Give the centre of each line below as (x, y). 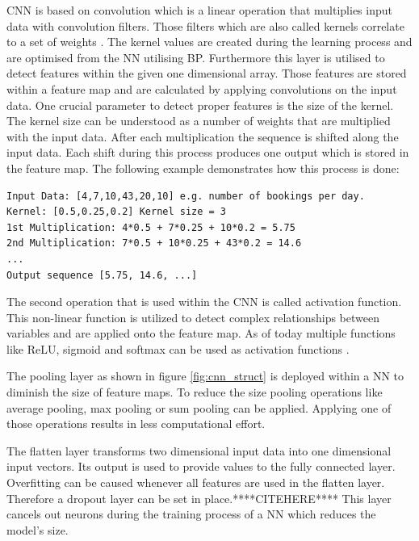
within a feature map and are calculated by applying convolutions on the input (202, 88)
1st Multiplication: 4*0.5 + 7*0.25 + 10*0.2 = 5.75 (151, 227)
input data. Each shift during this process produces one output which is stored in (208, 152)
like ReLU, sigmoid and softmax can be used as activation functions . (178, 348)
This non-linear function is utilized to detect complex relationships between (193, 317)
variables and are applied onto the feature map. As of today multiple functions (201, 333)
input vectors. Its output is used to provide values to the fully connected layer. (201, 466)
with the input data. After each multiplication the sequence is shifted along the (203, 136)
